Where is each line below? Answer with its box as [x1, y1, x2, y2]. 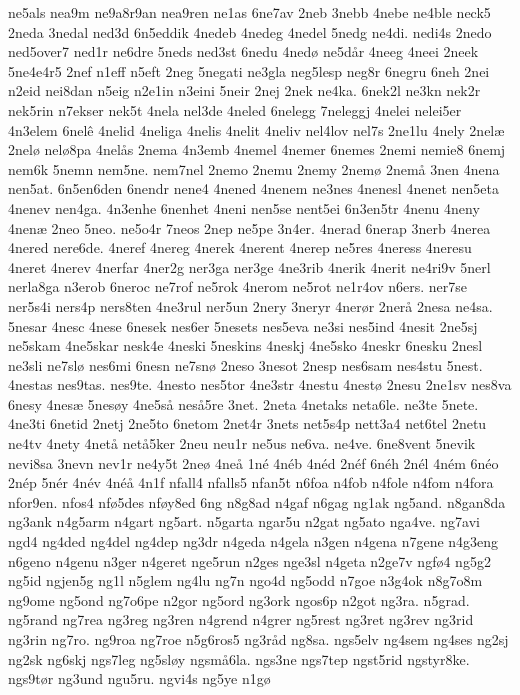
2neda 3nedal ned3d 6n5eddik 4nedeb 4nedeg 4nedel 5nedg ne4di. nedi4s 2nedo [8, 21, 492, 42]
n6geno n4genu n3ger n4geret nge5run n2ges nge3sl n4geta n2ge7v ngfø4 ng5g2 [8, 550, 491, 571]
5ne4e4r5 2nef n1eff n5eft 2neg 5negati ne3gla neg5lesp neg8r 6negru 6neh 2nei [8, 60, 490, 81]
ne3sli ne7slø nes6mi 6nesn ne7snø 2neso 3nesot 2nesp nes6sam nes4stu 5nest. [8, 354, 483, 375]
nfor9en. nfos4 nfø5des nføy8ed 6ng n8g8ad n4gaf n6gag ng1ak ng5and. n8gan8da [8, 491, 506, 512]
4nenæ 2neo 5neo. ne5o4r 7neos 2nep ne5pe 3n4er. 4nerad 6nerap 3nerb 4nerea [8, 217, 491, 238]
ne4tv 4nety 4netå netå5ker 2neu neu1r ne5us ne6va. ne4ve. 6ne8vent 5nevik [8, 433, 476, 454]
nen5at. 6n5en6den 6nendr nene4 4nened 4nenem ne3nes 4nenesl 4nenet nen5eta [8, 178, 499, 199]
